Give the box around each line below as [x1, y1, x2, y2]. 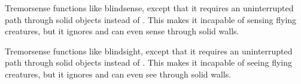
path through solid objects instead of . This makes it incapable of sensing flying [5, 13, 297, 25]
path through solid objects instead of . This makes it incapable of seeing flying [5, 56, 293, 69]
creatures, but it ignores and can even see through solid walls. [5, 67, 232, 80]
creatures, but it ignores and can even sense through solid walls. [5, 25, 239, 37]
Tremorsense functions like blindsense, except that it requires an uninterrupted [5, 2, 294, 14]
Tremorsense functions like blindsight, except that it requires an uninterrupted [5, 44, 293, 57]
